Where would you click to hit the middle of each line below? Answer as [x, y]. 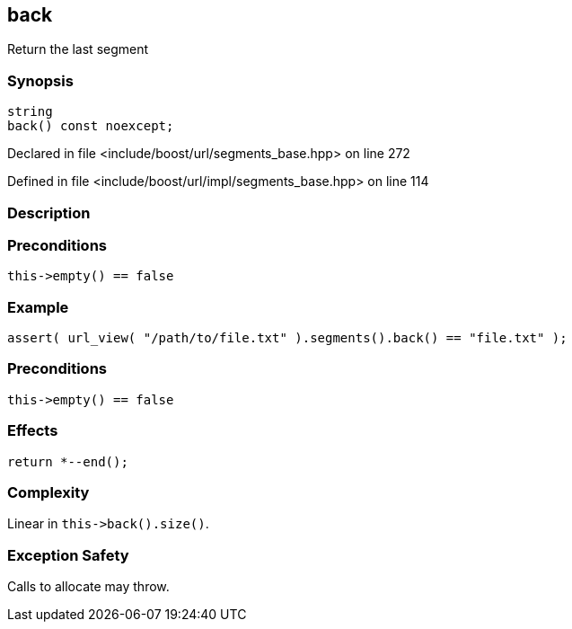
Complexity [48, 492]
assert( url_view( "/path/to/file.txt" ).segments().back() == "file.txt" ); [287, 338]
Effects [33, 431]
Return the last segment [78, 49]
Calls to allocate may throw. [88, 587]
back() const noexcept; [91, 126]
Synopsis [40, 80]
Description [49, 213]
